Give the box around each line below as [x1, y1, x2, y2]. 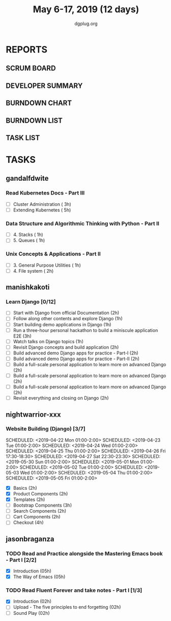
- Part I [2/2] [6, 556, 37, 563]
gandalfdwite [6, 174, 49, 183]
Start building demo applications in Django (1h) [13, 321, 111, 327]
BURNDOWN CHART [6, 99, 72, 108]
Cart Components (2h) [13, 514, 61, 520]
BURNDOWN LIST [6, 116, 63, 125]
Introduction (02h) [13, 599, 52, 605]
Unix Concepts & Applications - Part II [6, 250, 101, 257]
